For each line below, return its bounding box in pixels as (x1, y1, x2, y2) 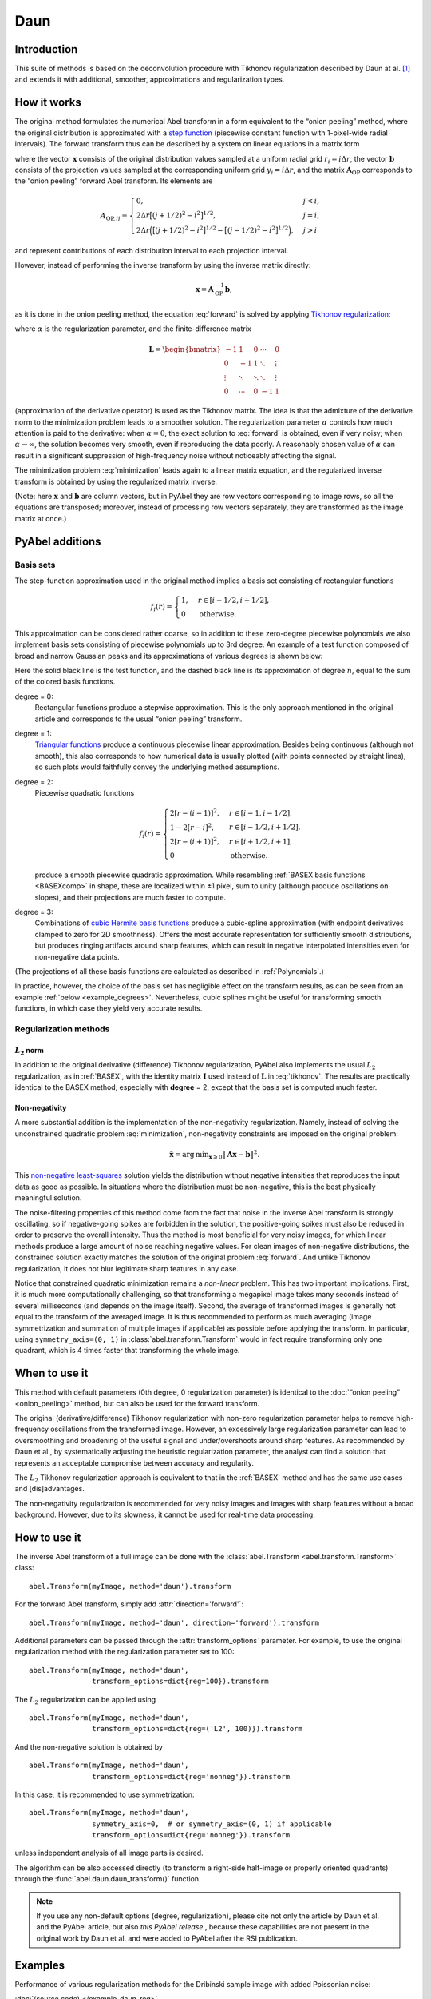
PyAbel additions (14, 534, 101, 548)
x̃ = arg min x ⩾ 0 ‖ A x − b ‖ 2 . (168, 1148, 260, 1161)
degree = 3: (14, 908, 53, 917)
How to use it (14, 1530, 81, 1544)
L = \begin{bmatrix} (148, 345, 222, 354)
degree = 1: (14, 728, 52, 739)
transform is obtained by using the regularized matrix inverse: (14, 477, 218, 486)
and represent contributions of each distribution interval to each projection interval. (14, 245, 289, 255)
